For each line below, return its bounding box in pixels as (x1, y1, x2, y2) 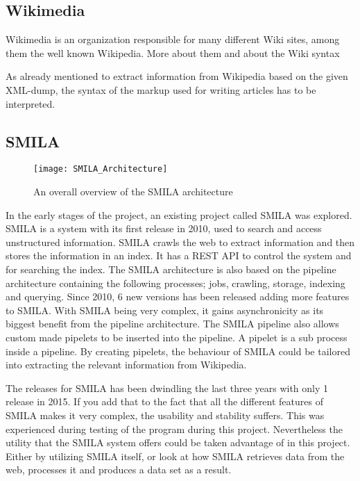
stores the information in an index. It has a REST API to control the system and (6, 248, 352, 263)
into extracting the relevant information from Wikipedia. (6, 357, 247, 372)
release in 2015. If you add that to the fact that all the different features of (6, 394, 323, 409)
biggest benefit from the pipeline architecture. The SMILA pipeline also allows (6, 316, 339, 331)
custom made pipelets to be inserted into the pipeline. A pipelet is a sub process (6, 329, 348, 344)
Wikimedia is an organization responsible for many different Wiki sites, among (6, 32, 340, 47)
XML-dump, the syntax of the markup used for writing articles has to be (6, 82, 316, 97)
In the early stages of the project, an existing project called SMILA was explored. (6, 207, 352, 222)
